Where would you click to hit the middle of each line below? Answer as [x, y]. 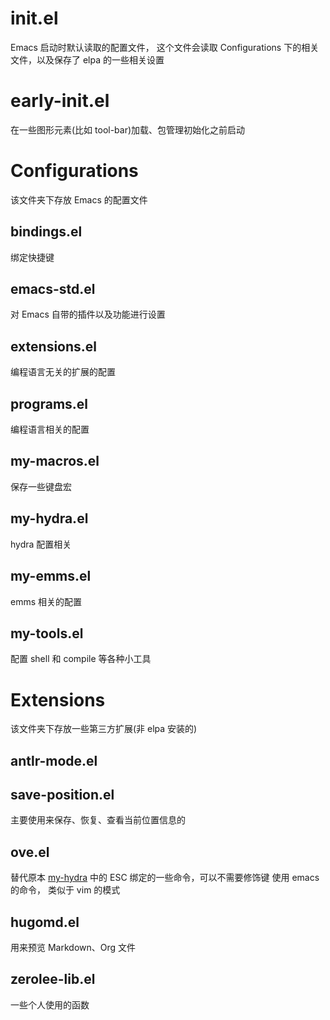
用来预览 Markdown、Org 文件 [73, 948]
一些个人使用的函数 [50, 1004]
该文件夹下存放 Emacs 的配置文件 [79, 199]
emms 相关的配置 [46, 601]
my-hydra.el [49, 518]
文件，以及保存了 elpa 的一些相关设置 [87, 59]
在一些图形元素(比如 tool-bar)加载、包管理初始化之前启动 [128, 129]
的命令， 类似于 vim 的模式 [65, 890]
